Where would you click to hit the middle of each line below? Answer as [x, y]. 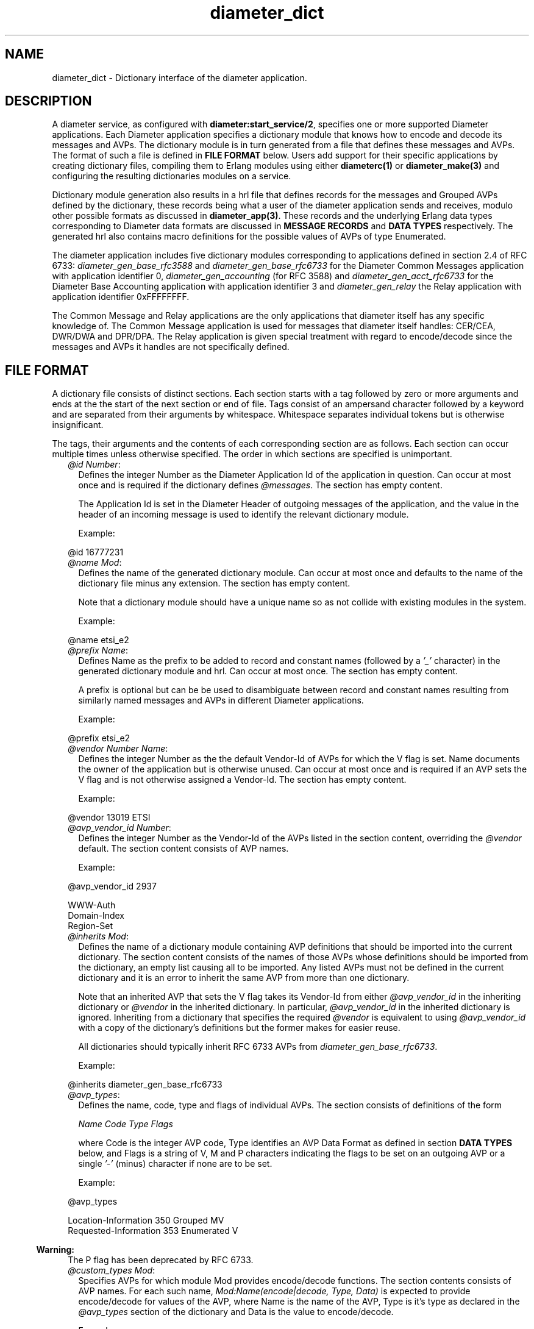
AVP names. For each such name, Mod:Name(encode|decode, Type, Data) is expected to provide [274, 1291]
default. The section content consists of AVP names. [183, 849]
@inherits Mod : [98, 936]
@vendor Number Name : [118, 749]
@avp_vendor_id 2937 [112, 886]
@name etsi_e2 [98, 640]
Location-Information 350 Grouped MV [146, 1220]
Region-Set [90, 926]
